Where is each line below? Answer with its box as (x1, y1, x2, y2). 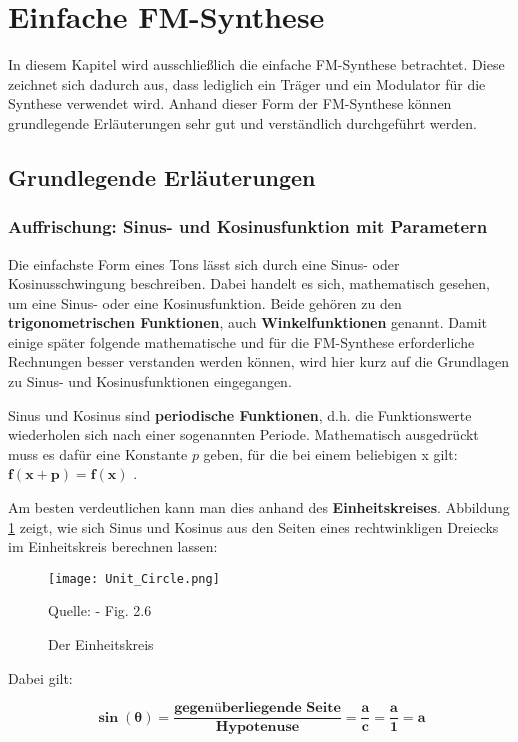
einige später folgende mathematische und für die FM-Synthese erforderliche (8, 331, 475, 352)
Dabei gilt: (8, 667, 73, 688)
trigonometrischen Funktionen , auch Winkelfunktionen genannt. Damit (8, 312, 487, 333)
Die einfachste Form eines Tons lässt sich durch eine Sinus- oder (8, 253, 400, 274)
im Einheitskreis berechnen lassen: (8, 536, 218, 557)
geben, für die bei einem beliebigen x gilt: (203, 443, 458, 464)
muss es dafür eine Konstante (8, 443, 188, 464)
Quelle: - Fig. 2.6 (48, 600, 152, 621)
